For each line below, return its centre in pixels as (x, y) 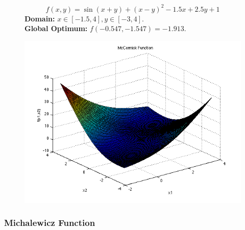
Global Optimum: (56, 28)
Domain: (40, 18)
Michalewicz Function (50, 223)
